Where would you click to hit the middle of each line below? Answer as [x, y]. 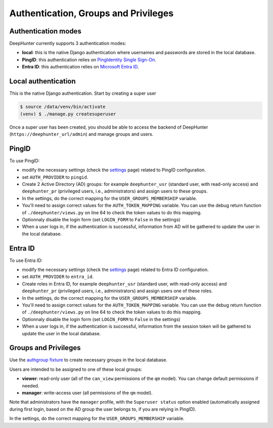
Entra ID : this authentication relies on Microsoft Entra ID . [80, 67]
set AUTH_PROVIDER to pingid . [55, 177]
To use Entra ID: [26, 260]
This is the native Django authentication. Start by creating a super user [83, 93]
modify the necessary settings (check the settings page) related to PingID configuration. [114, 170]
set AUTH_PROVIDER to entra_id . [58, 277]
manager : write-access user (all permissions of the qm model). [87, 393]
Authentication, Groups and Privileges [92, 13]
